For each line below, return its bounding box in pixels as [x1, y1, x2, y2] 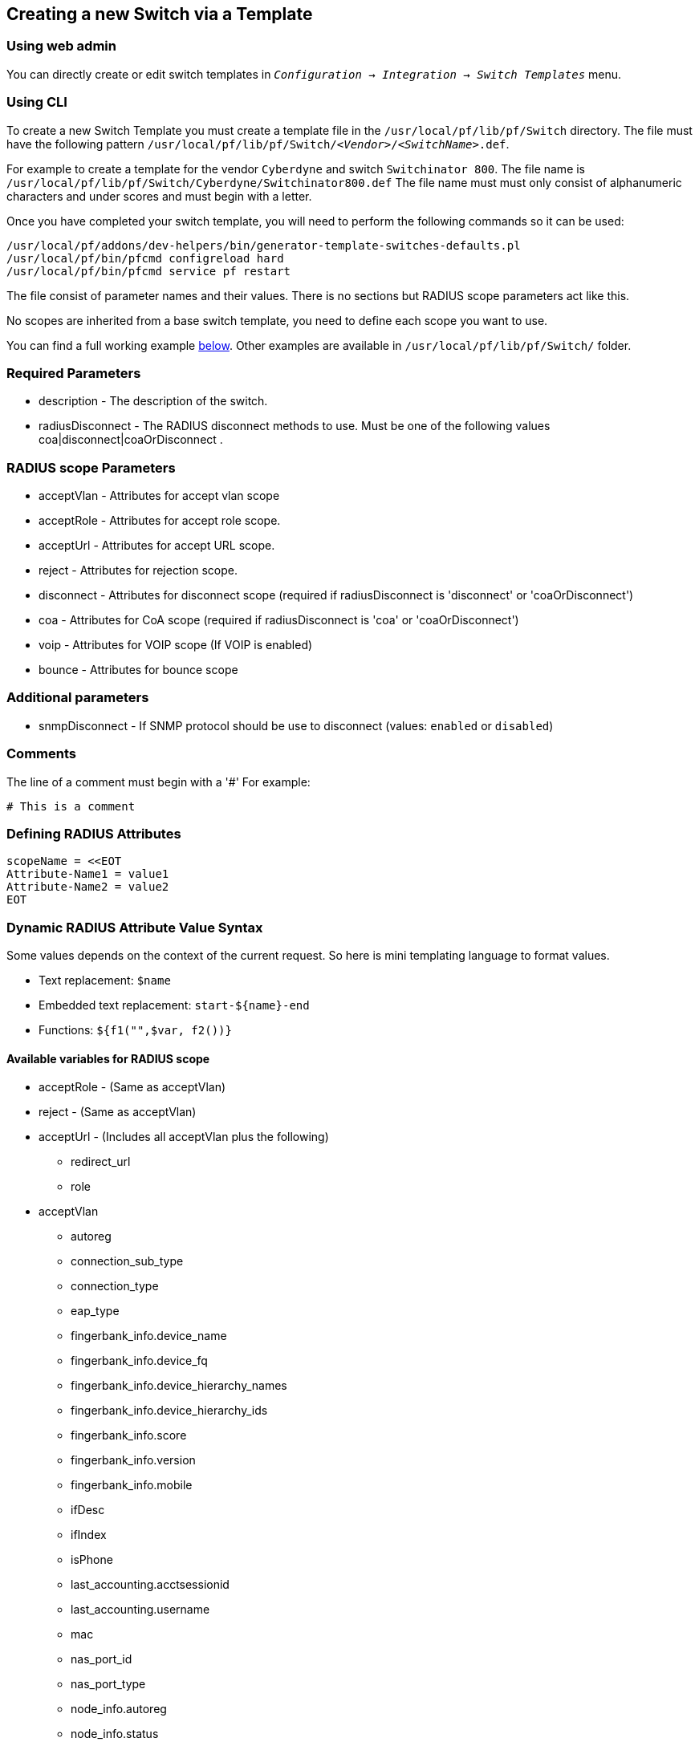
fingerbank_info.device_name [71, 1329, 227, 1343]
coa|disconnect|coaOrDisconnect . [39, 432, 223, 447]
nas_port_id [71, 1652, 132, 1667]
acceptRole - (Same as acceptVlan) [39, 1080, 226, 1094]
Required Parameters [6, 364, 141, 381]
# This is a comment [6, 799, 136, 813]
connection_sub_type [71, 1254, 184, 1269]
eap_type [71, 1304, 120, 1318]
